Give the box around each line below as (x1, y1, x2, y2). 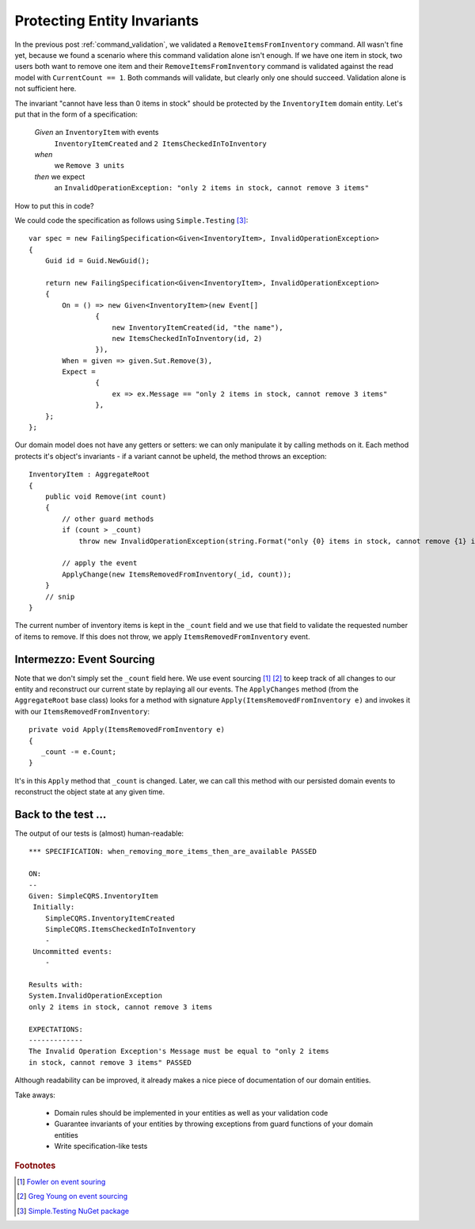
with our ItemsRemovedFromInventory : (14, 706, 150, 716)
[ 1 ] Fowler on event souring (17, 1177, 106, 1186)
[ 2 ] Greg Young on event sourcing (17, 1192, 128, 1201)
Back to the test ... (14, 807, 107, 821)
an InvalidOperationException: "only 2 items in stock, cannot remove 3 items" (54, 183, 370, 193)
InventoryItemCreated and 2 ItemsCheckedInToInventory (54, 139, 267, 148)
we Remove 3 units (54, 161, 125, 170)
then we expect (34, 171, 85, 182)
